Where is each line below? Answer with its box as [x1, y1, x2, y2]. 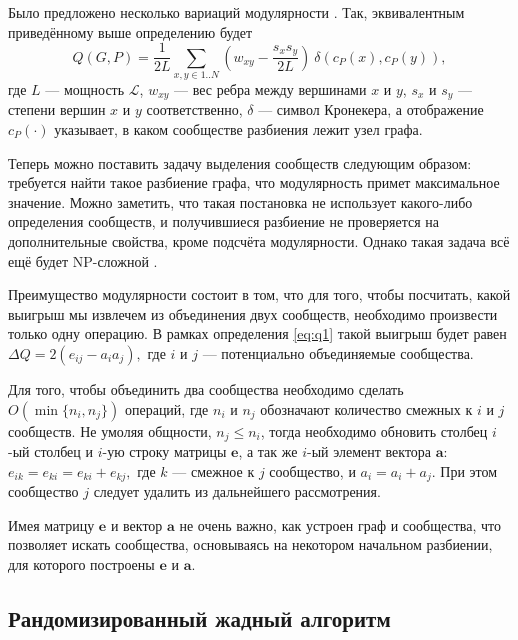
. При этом [431, 460, 498, 481]
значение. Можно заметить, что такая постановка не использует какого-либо [8, 191, 473, 212]
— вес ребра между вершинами [174, 78, 367, 99]
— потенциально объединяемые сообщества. [202, 342, 474, 363]
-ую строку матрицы [102, 441, 227, 462]
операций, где [124, 398, 209, 419]
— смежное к [172, 460, 255, 481]
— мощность [45, 78, 125, 99]
